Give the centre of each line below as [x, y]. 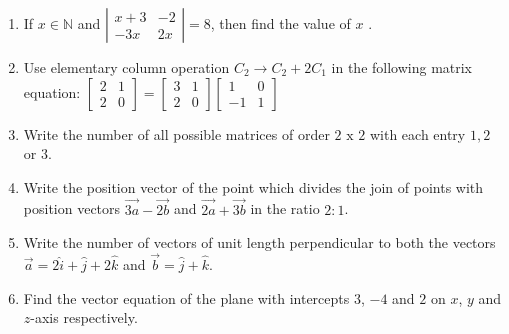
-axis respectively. [84, 317]
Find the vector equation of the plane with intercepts [186, 297]
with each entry [417, 133]
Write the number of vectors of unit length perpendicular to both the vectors [259, 242]
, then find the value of [280, 23]
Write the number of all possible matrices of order [176, 133]
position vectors [72, 208]
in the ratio [285, 208]
